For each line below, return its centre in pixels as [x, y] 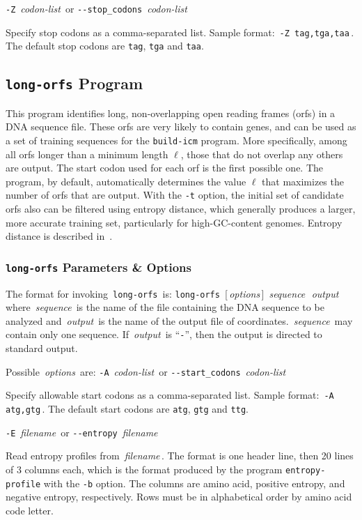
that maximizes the [303, 181]
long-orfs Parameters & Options [99, 267]
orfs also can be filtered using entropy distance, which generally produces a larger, [181, 209]
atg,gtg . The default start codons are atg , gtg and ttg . [127, 408]
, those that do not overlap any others [262, 154]
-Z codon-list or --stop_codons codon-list [96, 8]
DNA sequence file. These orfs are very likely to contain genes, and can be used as [181, 127]
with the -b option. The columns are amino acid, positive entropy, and [194, 483]
